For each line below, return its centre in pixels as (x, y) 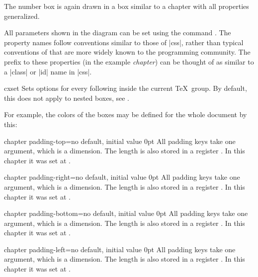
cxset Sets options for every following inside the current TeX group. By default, (126, 88)
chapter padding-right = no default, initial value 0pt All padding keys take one (122, 177)
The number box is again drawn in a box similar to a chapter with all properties (127, 6)
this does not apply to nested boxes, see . (67, 98)
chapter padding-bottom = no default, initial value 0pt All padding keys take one (126, 213)
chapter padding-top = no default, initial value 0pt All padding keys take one (120, 141)
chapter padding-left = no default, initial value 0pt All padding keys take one (120, 249)
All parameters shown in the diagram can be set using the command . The (118, 33)
